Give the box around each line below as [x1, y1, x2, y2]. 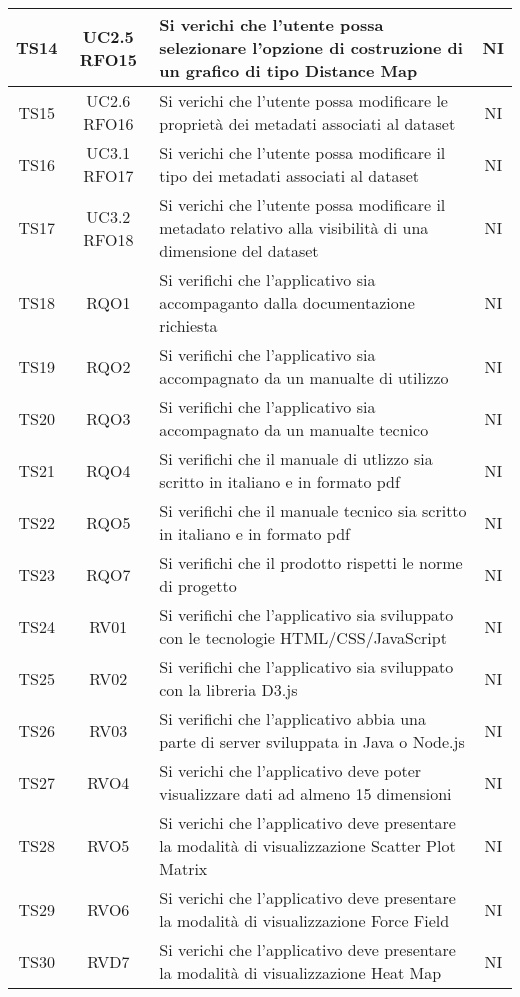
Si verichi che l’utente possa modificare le [159, 89, 448, 112]
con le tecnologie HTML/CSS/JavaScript [159, 626, 447, 649]
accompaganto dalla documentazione [159, 291, 415, 314]
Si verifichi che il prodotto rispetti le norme [159, 551, 463, 574]
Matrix [159, 857, 208, 880]
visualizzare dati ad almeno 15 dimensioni [159, 782, 452, 805]
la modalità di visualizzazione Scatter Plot [159, 834, 456, 857]
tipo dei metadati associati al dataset [159, 164, 420, 187]
